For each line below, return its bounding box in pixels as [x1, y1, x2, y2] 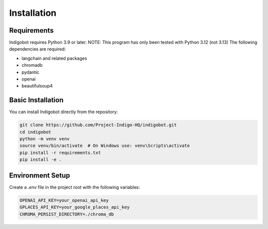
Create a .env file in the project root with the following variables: [9, 184, 140, 190]
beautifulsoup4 [21, 83, 53, 89]
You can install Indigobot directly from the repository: [9, 109, 118, 115]
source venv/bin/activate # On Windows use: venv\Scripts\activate [19, 143, 190, 148]
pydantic [21, 69, 40, 75]
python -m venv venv [19, 136, 69, 142]
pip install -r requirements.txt [19, 150, 101, 155]
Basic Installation [9, 96, 64, 104]
